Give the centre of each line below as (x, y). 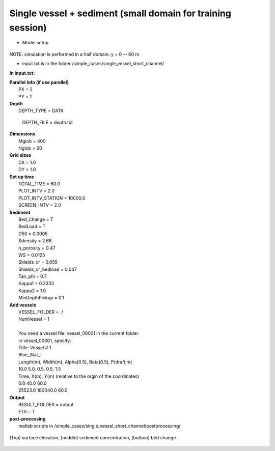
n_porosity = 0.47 (37, 248)
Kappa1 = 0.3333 (36, 284)
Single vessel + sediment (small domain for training (120, 13)
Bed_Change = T (36, 219)
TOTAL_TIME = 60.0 (39, 184)
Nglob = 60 (31, 148)
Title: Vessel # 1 (35, 347)
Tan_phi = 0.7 (33, 276)
